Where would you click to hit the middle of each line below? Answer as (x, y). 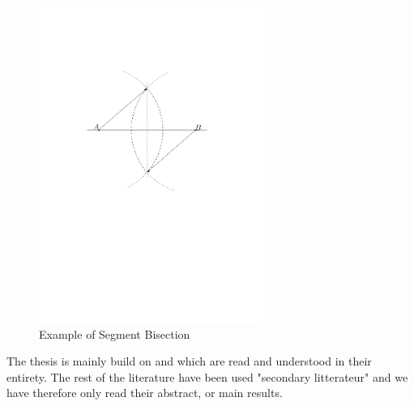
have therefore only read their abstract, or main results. (145, 393)
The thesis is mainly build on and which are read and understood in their (189, 361)
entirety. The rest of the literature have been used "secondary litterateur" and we (207, 376)
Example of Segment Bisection (115, 333)
